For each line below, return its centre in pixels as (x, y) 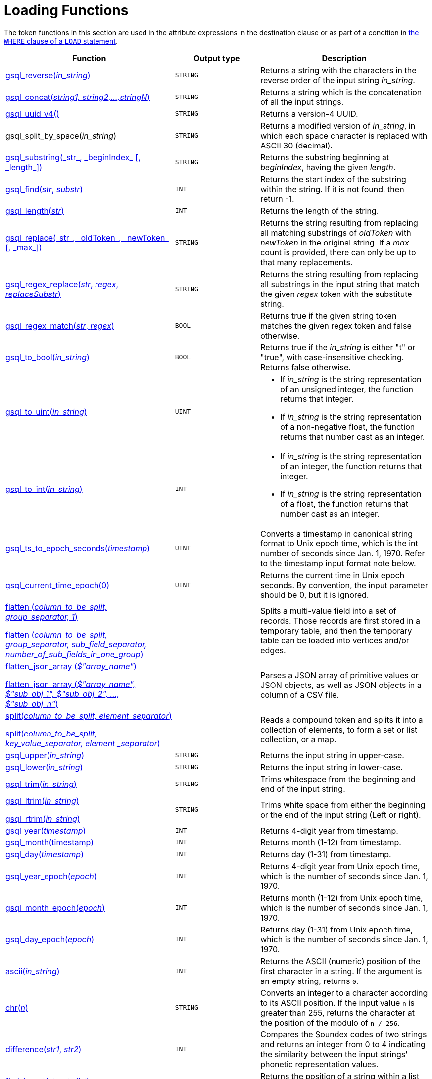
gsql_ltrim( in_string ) (42, 801)
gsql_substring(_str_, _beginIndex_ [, (73, 157)
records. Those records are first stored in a (340, 620)
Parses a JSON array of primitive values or (339, 675)
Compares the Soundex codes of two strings (344, 1034)
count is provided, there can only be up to (338, 252)
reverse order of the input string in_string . (338, 80)
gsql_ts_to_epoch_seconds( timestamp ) (78, 548)
